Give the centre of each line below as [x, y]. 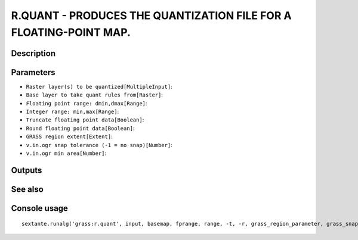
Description [33, 53]
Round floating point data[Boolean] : [80, 128]
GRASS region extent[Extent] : [69, 136]
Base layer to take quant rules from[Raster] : [95, 95]
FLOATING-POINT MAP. [71, 32]
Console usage [40, 208]
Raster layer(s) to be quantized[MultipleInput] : [99, 86]
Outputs [27, 170]
